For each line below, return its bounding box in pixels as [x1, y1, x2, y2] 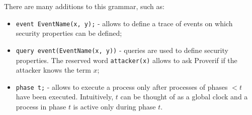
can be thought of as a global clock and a [120, 91, 248, 102]
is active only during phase [73, 101, 156, 111]
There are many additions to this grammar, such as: [4, 1, 164, 11]
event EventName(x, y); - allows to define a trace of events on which [16, 18, 233, 28]
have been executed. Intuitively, [16, 91, 114, 102]
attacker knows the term [16, 65, 91, 75]
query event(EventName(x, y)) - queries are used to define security [16, 44, 228, 55]
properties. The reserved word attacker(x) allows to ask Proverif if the [16, 54, 237, 65]
